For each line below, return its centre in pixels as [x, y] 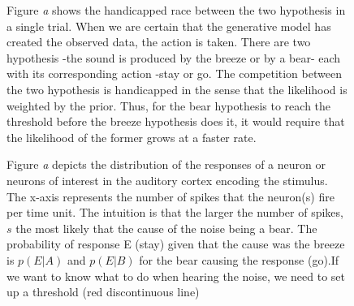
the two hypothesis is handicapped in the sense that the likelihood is [177, 89]
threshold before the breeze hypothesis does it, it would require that [176, 121]
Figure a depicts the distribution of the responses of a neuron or [166, 164]
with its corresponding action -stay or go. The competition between [174, 73]
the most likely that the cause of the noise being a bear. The [166, 228]
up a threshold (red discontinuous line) [103, 292]
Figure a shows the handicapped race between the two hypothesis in [176, 10]
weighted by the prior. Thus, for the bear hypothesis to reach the [169, 105]
